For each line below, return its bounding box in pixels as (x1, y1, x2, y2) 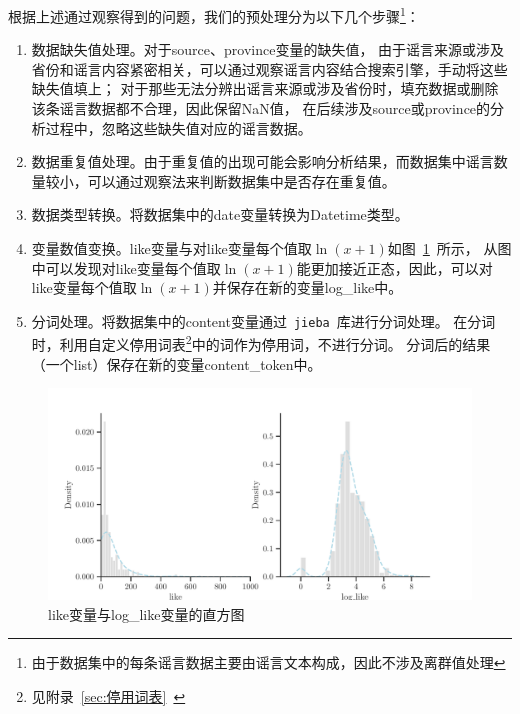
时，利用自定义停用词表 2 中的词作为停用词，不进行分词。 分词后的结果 (31, 331, 491, 355)
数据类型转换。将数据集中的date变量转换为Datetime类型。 (31, 204, 409, 225)
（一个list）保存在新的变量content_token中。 (31, 353, 322, 374)
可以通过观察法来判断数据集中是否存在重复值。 (87, 170, 396, 191)
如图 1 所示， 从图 (387, 238, 512, 258)
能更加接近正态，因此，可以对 (296, 257, 493, 278)
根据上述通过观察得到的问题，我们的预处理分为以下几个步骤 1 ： (8, 3, 420, 26)
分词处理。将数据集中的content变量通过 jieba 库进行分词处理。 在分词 (31, 310, 496, 331)
